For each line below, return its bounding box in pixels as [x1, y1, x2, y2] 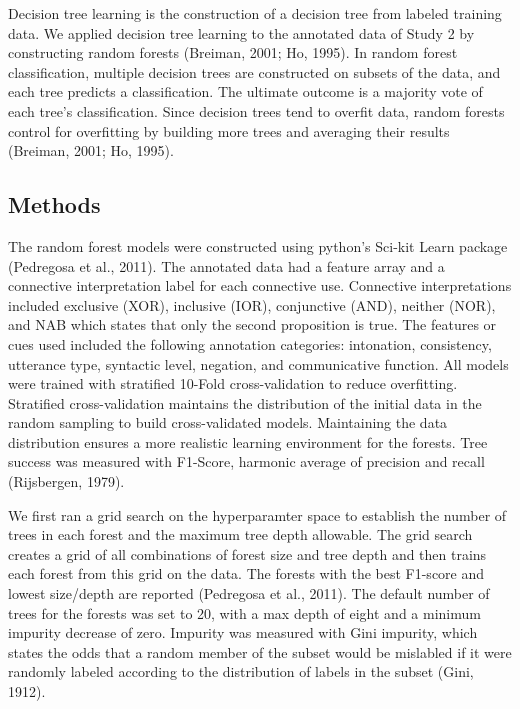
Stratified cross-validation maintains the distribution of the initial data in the [8, 392, 482, 413]
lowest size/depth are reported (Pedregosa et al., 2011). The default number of [8, 583, 490, 604]
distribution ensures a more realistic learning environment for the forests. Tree [8, 431, 488, 452]
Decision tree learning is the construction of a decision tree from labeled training [8, 3, 502, 23]
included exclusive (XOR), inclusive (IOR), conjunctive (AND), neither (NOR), [8, 294, 496, 315]
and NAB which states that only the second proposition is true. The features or [8, 314, 497, 335]
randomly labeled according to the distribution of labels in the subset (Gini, [8, 661, 474, 682]
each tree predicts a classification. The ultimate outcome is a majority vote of [8, 81, 483, 102]
